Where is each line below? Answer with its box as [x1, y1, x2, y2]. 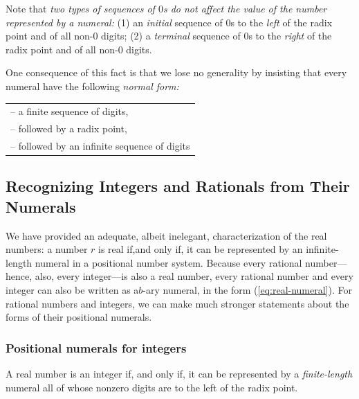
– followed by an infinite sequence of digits [10, 139, 190, 152]
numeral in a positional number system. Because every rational [35, 255, 302, 269]
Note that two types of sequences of [6, 1, 155, 15]
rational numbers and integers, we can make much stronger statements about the [6, 296, 349, 310]
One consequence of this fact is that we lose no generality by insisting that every [6, 65, 347, 80]
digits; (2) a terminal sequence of [101, 28, 241, 43]
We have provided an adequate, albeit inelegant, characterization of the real [6, 228, 327, 242]
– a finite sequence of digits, [10, 104, 129, 118]
